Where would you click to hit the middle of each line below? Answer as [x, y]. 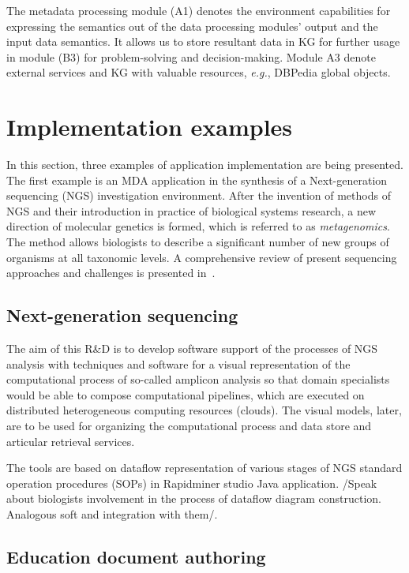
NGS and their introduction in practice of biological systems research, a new [191, 210]
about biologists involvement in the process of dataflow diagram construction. [194, 498]
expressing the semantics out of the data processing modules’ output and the [192, 26]
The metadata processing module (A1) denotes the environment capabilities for [199, 10]
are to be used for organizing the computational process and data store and [189, 426]
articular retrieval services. [71, 441]
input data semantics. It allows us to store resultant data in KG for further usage [203, 41]
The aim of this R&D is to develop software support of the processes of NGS [192, 348]
